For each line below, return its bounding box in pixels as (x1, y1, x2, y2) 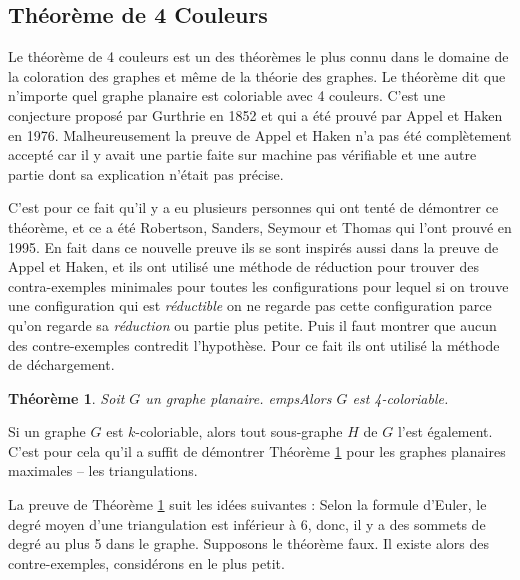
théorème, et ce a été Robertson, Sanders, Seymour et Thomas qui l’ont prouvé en (8, 216, 512, 237)
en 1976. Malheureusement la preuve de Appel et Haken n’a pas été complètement (8, 124, 512, 145)
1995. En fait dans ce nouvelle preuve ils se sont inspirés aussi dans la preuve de (8, 236, 499, 257)
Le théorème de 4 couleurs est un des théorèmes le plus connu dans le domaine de (8, 46, 509, 67)
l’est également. (397, 421, 493, 442)
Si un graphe (8, 421, 86, 442)
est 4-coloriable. (352, 387, 449, 408)
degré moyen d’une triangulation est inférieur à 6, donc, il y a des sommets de (8, 513, 486, 534)
